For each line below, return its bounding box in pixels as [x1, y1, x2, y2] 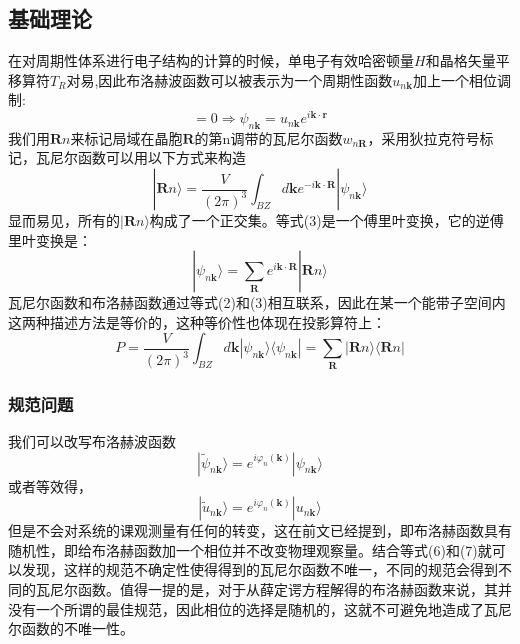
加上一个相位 [412, 69, 497, 90]
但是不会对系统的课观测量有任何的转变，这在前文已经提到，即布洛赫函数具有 [8, 520, 512, 541]
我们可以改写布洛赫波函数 [8, 430, 176, 451]
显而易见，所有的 [8, 210, 120, 231]
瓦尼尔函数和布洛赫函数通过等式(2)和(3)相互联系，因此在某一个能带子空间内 [8, 292, 506, 313]
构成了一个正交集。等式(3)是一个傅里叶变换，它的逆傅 [149, 210, 504, 231]
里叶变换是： [8, 229, 92, 250]
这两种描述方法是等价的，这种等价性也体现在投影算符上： [8, 311, 386, 332]
